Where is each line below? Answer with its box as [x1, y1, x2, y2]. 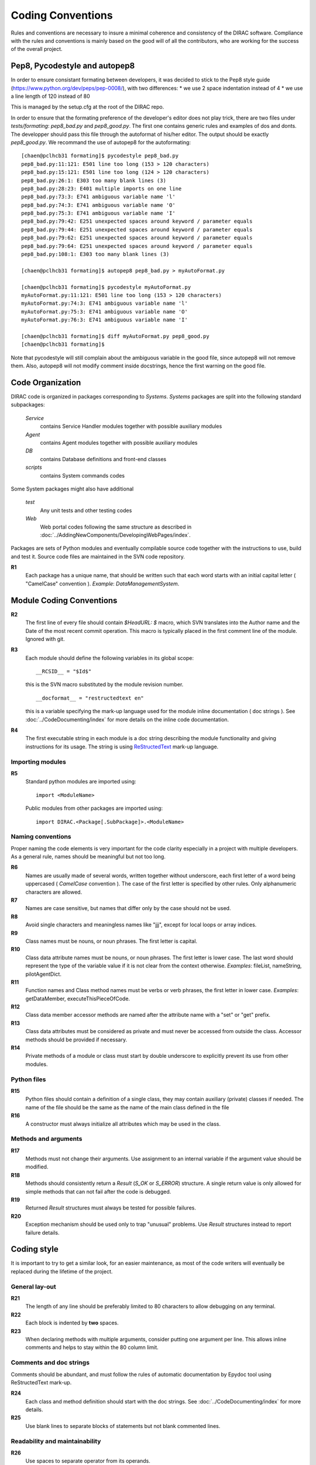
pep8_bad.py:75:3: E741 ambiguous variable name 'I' [21, 210, 176, 217]
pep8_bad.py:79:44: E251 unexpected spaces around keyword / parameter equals [21, 226, 253, 233]
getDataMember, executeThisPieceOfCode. [25, 995, 130, 1002]
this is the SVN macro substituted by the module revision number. [25, 681, 184, 688]
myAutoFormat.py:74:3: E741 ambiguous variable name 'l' [21, 300, 188, 307]
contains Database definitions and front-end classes [40, 455, 167, 462]
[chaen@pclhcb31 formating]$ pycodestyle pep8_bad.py [21, 152, 178, 159]
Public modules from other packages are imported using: [25, 805, 163, 812]
